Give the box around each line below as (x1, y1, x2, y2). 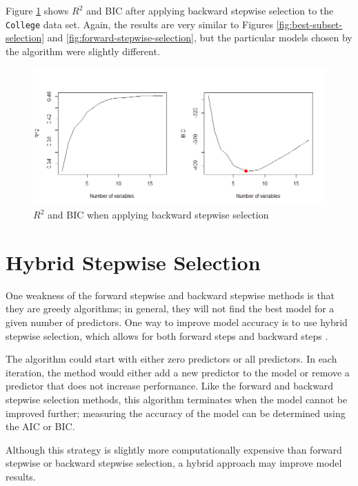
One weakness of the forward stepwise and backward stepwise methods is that (6, 287, 335, 302)
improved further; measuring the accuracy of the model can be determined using (6, 405, 346, 420)
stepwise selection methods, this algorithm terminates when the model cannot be (6, 392, 348, 407)
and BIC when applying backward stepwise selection (47, 207, 269, 222)
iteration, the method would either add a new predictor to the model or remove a (6, 365, 350, 379)
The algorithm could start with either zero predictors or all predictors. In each (6, 352, 337, 366)
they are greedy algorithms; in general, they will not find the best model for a (6, 301, 335, 316)
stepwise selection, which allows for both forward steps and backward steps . (6, 328, 328, 343)
